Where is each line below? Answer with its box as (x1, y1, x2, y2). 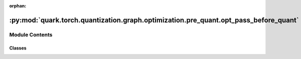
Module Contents (9, 31, 53, 38)
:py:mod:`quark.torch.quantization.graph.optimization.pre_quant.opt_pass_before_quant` (9, 15, 299, 24)
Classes (9, 45, 27, 51)
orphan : (9, 3, 27, 8)
